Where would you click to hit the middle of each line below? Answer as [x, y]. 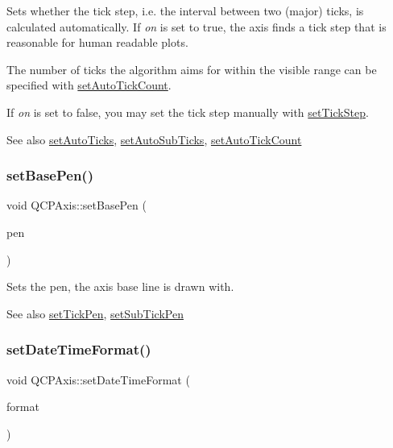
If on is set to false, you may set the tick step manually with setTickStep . [188, 112]
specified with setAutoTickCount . [89, 85]
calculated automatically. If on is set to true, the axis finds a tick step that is [196, 26]
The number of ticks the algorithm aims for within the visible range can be [192, 69]
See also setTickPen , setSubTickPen [95, 313]
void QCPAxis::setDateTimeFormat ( [98, 379]
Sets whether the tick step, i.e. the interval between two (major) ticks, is [185, 10]
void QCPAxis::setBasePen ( [77, 205]
